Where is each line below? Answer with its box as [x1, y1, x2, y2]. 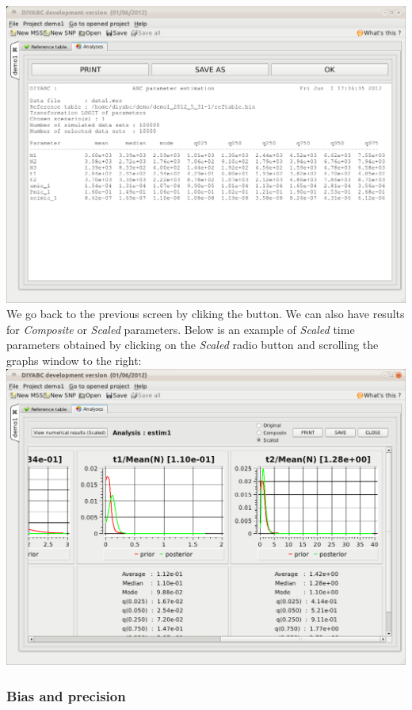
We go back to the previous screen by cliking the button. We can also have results [6, 305, 405, 322]
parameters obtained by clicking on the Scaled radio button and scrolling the [6, 336, 379, 353]
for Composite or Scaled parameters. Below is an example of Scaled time [6, 320, 355, 337]
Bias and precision [6, 685, 126, 705]
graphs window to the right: [6, 351, 142, 368]
